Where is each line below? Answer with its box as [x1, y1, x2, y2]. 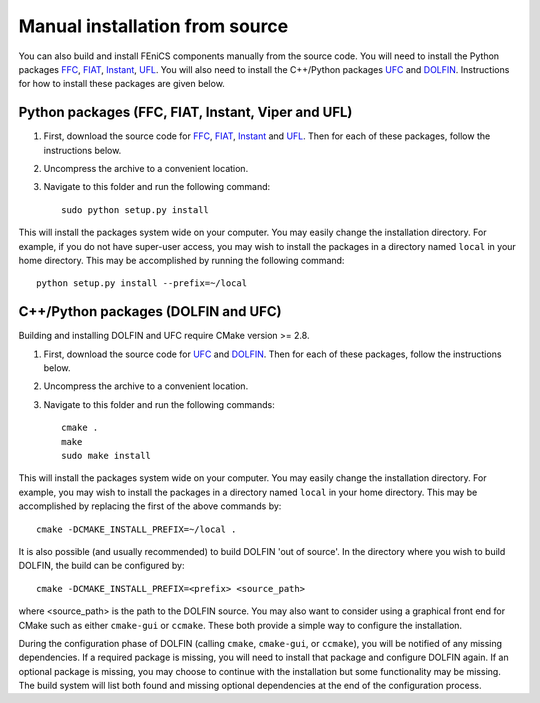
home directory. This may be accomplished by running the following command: [18, 254, 345, 266]
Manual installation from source [18, 15, 289, 37]
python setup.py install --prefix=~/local [36, 278, 248, 289]
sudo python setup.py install [61, 204, 210, 215]
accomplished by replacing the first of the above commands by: [18, 500, 282, 512]
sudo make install [61, 450, 152, 461]
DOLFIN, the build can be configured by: [18, 560, 185, 572]
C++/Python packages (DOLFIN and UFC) [18, 303, 282, 320]
